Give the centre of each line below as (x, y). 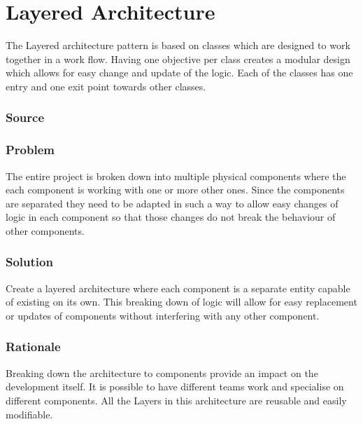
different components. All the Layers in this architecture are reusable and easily (176, 400)
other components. (45, 230)
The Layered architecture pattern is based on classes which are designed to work (178, 45)
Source (25, 117)
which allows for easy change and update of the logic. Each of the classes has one (179, 73)
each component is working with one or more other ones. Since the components (175, 190)
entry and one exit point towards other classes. (106, 86)
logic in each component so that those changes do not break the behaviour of (171, 217)
